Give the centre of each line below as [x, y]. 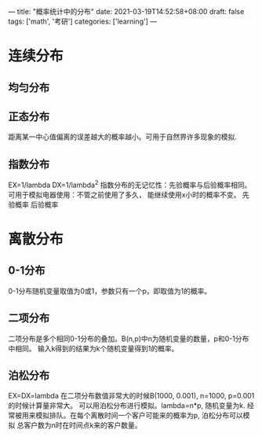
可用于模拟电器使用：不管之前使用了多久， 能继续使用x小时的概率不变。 [124, 194]
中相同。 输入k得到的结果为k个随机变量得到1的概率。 [93, 348]
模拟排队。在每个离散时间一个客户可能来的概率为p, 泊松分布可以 [139, 416]
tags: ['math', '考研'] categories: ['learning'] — [83, 21]
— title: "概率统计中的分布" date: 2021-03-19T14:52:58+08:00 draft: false [126, 11]
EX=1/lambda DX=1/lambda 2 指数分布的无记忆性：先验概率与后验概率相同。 [130, 184]
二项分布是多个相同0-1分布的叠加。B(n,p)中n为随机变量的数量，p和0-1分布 [129, 338]
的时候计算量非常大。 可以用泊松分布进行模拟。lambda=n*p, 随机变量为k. [127, 406]
